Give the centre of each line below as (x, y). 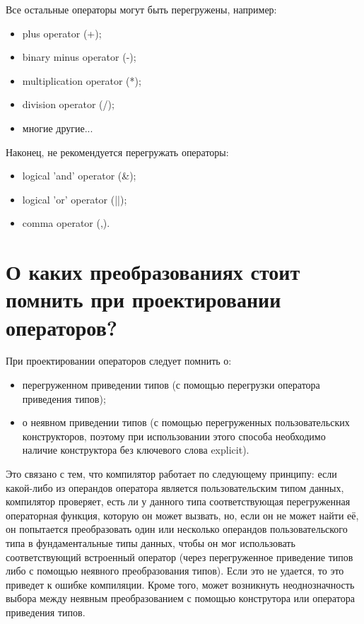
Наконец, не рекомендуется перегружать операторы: (117, 152)
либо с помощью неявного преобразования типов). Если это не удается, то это (175, 571)
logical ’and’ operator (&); (79, 176)
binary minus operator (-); (79, 57)
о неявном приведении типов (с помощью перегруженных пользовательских (186, 422)
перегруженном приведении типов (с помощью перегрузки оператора (171, 385)
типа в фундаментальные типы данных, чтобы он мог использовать (151, 542)
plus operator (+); (62, 33)
